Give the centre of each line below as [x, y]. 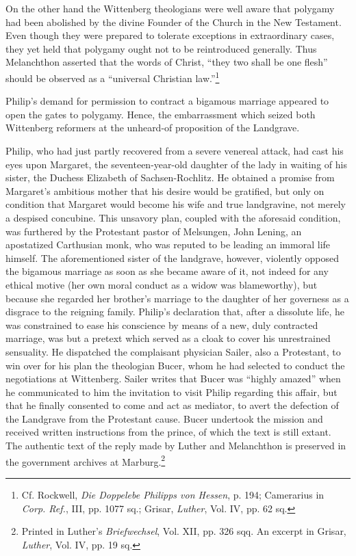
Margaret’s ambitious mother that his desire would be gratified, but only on [165, 190]
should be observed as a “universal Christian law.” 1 [113, 77]
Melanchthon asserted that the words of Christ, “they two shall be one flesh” [167, 62]
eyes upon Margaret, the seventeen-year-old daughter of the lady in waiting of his [176, 164]
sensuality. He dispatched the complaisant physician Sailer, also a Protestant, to [173, 351]
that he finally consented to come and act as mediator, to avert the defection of [172, 405]
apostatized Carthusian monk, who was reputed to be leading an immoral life [168, 244]
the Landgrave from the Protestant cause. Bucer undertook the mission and [164, 418]
